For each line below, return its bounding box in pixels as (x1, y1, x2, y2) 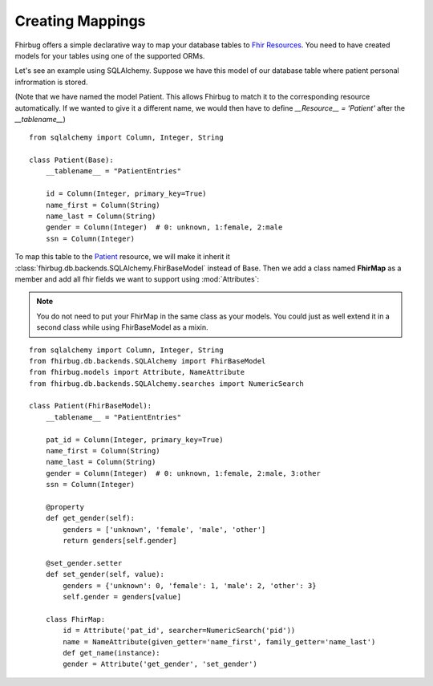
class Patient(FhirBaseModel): (29, 401, 152, 411)
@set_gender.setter (45, 558, 123, 567)
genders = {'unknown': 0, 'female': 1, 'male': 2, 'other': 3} (63, 581, 317, 590)
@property (45, 502, 84, 511)
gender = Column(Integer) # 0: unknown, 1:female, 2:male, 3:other (45, 469, 321, 477)
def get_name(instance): (63, 648, 160, 658)
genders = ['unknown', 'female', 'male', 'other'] (63, 525, 266, 534)
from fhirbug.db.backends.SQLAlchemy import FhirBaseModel (29, 356, 266, 365)
